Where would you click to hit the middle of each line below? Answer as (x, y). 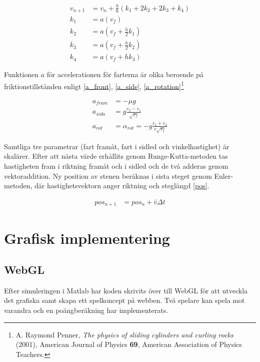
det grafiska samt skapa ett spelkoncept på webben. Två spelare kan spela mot (124, 300)
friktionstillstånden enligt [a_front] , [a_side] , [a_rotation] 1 (94, 85)
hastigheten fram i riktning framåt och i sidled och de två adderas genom (116, 166)
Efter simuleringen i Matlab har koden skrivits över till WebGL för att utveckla (126, 290)
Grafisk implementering (87, 238)
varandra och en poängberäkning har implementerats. (86, 310)
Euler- (224, 175)
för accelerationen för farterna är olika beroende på (125, 74)
